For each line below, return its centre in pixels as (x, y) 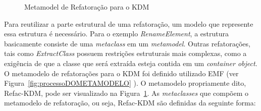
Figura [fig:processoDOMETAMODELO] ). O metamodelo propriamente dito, (125, 83)
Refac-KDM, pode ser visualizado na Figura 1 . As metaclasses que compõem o (126, 93)
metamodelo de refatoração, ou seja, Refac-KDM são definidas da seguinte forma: (130, 103)
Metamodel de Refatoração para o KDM (87, 7)
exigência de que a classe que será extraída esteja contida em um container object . (131, 63)
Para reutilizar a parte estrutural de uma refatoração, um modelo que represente (129, 23)
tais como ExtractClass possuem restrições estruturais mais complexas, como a (125, 53)
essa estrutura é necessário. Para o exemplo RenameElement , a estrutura (116, 34)
